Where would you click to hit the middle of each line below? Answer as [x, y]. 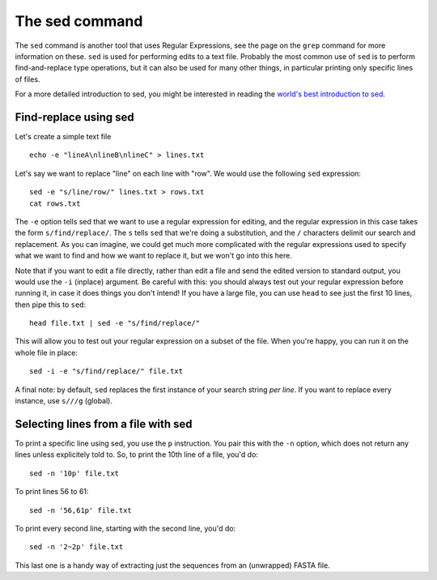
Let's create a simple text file [63, 137]
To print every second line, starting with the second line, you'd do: [125, 528]
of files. [28, 79]
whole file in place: [47, 352]
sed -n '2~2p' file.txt [76, 547]
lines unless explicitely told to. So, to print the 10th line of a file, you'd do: [137, 454]
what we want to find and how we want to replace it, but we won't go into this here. [154, 256]
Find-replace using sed [75, 117]
